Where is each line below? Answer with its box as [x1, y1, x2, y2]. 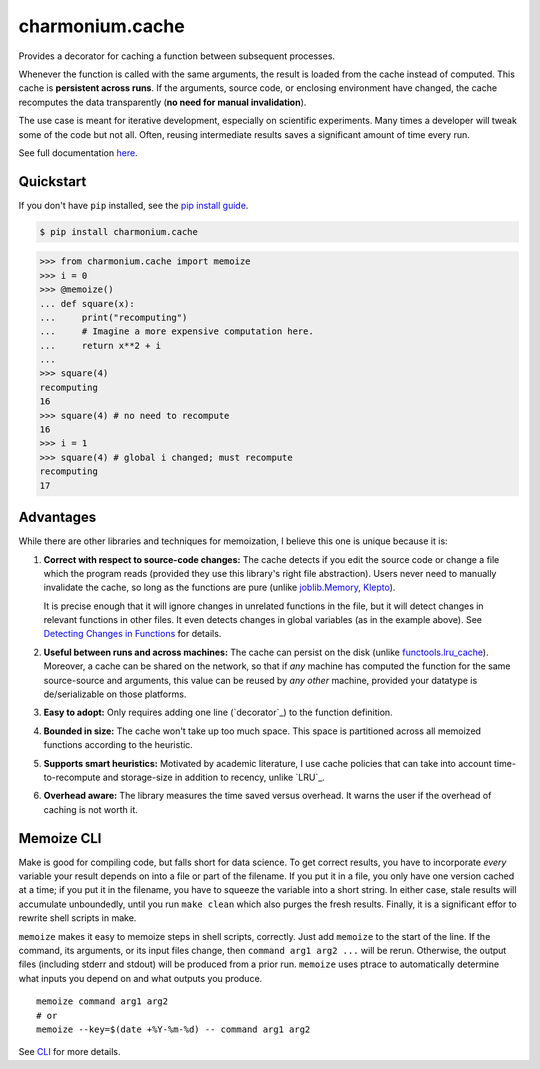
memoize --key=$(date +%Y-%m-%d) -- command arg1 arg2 [36, 1023, 311, 1035]
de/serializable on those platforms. [43, 688, 187, 700]
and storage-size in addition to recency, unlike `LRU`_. [102, 771, 325, 783]
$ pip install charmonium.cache [39, 226, 199, 237]
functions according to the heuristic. [43, 739, 194, 751]
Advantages [18, 509, 97, 526]
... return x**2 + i [39, 340, 162, 351]
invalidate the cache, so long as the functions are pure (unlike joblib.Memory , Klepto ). [43, 581, 396, 594]
